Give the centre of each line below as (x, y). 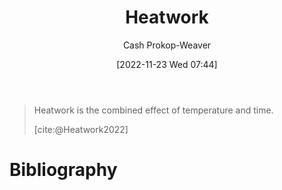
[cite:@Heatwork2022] (81, 129)
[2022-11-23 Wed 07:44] (167, 64)
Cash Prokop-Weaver (167, 45)
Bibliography (63, 170)
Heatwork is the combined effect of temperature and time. (153, 110)
